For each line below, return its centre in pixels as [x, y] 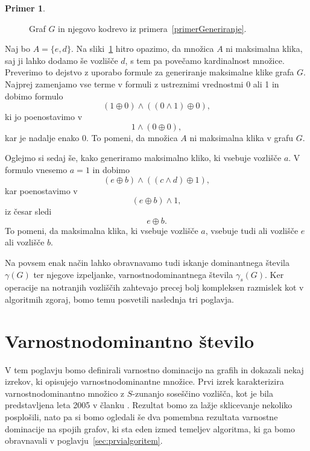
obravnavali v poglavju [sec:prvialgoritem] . [84, 440]
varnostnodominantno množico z [65, 393]
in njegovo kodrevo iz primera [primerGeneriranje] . [152, 28]
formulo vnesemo [36, 169]
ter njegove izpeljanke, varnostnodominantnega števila [133, 274]
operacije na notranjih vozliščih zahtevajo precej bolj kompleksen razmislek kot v [154, 287]
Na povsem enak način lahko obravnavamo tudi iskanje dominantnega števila [147, 262]
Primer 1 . [25, 8]
